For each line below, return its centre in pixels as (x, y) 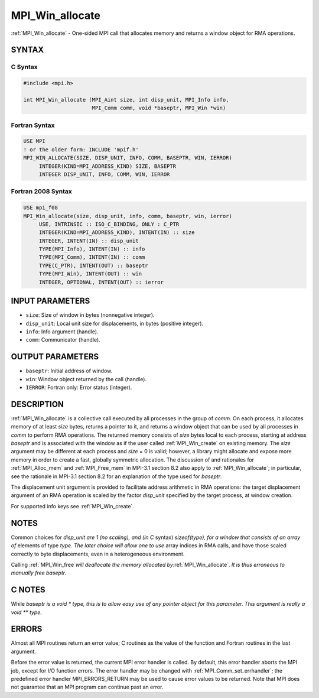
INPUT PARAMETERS (51, 301)
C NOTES (28, 590)
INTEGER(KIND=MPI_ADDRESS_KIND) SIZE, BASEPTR (108, 166)
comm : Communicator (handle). (63, 340)
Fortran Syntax (33, 125)
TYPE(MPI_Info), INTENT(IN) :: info (92, 249)
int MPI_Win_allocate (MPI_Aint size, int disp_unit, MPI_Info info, (126, 100)
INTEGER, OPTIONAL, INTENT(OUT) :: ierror (101, 282)
